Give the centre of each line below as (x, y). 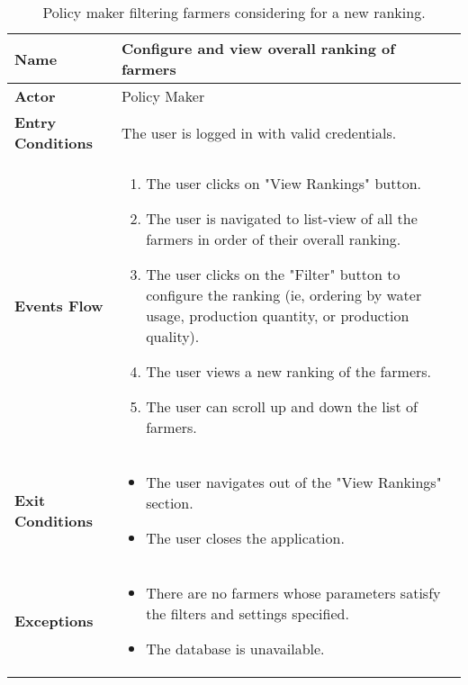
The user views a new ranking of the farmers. (289, 371)
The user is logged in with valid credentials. (259, 132)
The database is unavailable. (235, 649)
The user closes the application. (245, 538)
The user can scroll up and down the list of (282, 406)
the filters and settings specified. (247, 613)
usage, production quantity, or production (278, 315)
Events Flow (59, 305)
